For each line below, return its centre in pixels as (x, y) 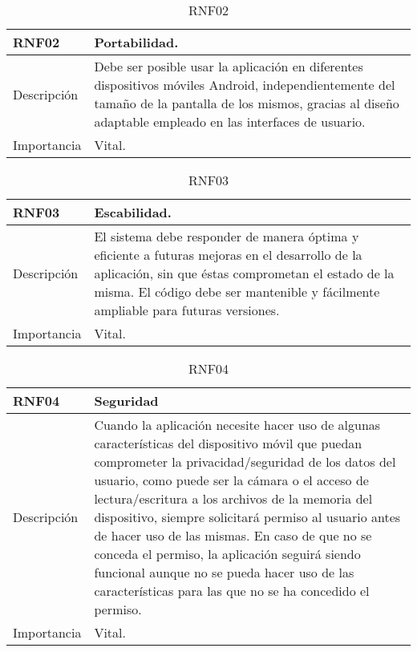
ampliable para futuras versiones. (187, 310)
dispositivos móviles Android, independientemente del (245, 85)
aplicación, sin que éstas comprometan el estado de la (244, 273)
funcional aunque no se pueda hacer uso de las (224, 572)
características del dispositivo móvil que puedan (228, 443)
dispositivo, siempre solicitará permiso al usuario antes (247, 517)
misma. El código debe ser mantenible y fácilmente (237, 292)
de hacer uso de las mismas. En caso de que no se (233, 535)
